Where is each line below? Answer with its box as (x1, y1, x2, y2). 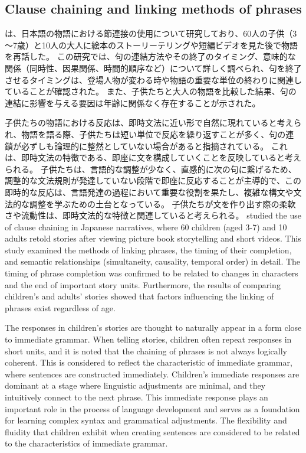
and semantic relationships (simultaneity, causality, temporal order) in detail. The (5, 255, 301, 268)
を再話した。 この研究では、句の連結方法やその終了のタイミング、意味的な (5, 50, 296, 63)
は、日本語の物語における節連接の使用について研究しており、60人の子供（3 (5, 27, 297, 40)
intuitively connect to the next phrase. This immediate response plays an (5, 391, 268, 403)
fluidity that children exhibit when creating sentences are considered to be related (5, 425, 300, 438)
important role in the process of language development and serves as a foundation (5, 402, 300, 415)
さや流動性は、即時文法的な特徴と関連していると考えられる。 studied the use (5, 209, 301, 221)
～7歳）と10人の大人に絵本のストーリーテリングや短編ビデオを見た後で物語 (5, 38, 298, 51)
